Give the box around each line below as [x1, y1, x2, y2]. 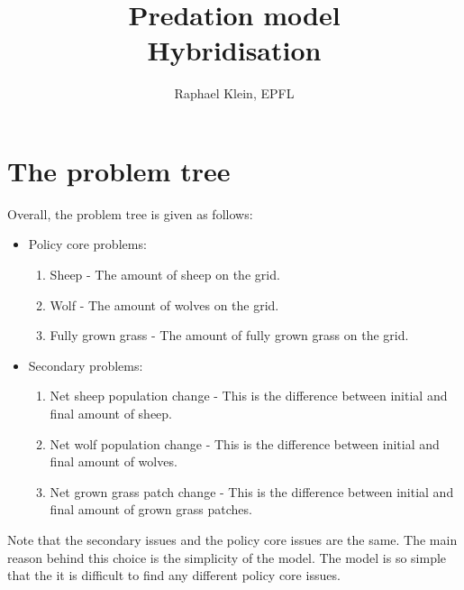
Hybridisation [147, 32, 322, 69]
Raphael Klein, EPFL [174, 84, 295, 103]
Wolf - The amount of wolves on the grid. [50, 295, 279, 314]
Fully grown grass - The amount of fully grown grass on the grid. [50, 326, 409, 345]
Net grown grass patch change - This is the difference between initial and [50, 482, 454, 501]
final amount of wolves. [50, 452, 177, 471]
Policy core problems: [28, 235, 147, 254]
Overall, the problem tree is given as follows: [7, 204, 253, 223]
